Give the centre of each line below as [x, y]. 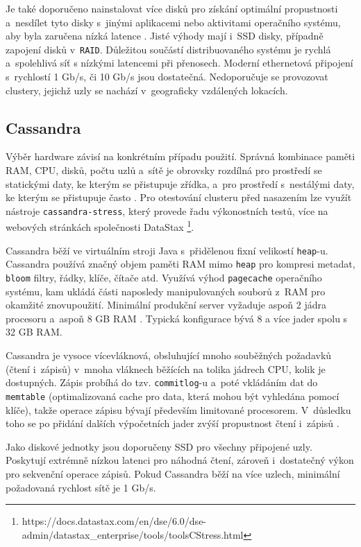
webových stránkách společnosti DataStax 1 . [100, 226]
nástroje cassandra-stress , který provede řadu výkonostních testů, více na [167, 210]
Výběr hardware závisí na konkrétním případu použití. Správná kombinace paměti [180, 156]
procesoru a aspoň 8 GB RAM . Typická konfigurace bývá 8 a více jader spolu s [177, 318]
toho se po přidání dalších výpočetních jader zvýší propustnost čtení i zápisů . [173, 423]
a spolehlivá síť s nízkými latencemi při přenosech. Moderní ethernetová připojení [179, 63]
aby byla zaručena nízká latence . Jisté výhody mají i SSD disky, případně [165, 36]
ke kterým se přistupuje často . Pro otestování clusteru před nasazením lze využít [179, 197]
